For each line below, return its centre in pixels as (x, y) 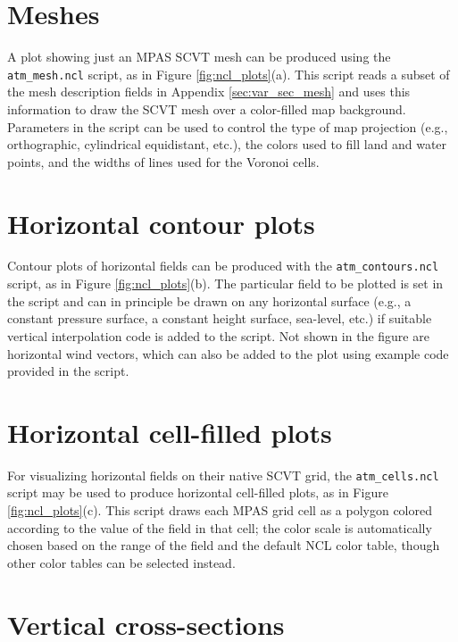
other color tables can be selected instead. (121, 562)
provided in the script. (68, 371)
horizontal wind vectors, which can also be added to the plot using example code (228, 353)
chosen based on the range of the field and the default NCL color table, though (224, 545)
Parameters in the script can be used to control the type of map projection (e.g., (228, 126)
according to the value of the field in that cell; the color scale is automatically (220, 527)
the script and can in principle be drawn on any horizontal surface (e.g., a (209, 300)
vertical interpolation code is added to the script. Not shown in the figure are (218, 335)
